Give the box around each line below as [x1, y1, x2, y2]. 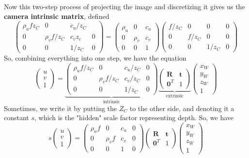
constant [4, 112, 29, 123]
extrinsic [166, 94, 184, 99]
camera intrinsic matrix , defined [4, 11, 109, 21]
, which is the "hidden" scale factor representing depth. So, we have [34, 112, 234, 123]
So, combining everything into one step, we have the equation [4, 52, 187, 63]
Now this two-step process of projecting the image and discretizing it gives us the [4, 1, 245, 11]
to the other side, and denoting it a [129, 103, 234, 113]
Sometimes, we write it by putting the [4, 103, 117, 113]
